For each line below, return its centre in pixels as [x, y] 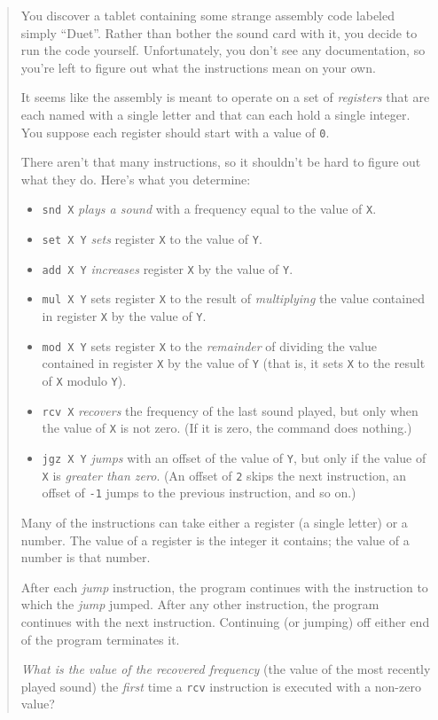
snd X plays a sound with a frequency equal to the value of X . [209, 209]
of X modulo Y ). [84, 380]
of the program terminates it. [100, 639]
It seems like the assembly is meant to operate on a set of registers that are [225, 97]
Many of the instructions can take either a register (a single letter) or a [214, 522]
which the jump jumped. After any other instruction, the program [200, 604]
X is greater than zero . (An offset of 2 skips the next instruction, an [224, 475]
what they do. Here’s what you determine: [136, 179]
